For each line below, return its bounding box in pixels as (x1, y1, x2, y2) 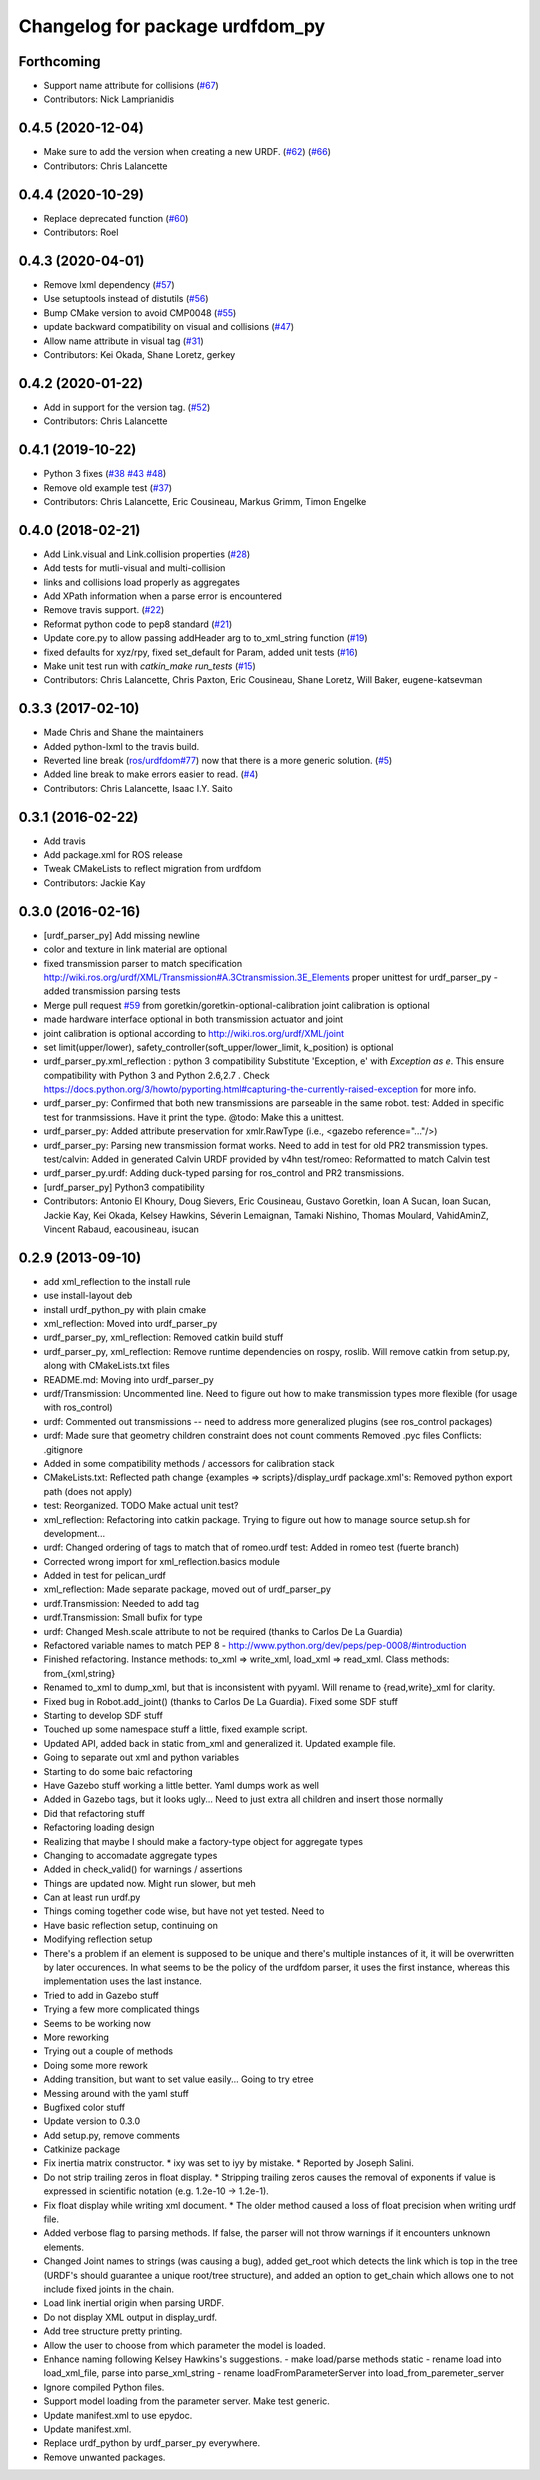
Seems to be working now (43, 2017, 152, 2029)
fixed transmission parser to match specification (43, 957, 243, 969)
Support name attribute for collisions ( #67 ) (43, 80, 219, 92)
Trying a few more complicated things (43, 2003, 200, 2015)
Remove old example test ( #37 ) (43, 481, 173, 494)
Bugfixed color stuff (43, 2101, 126, 2113)
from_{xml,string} (43, 1667, 116, 1679)
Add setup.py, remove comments (43, 2129, 180, 2141)
